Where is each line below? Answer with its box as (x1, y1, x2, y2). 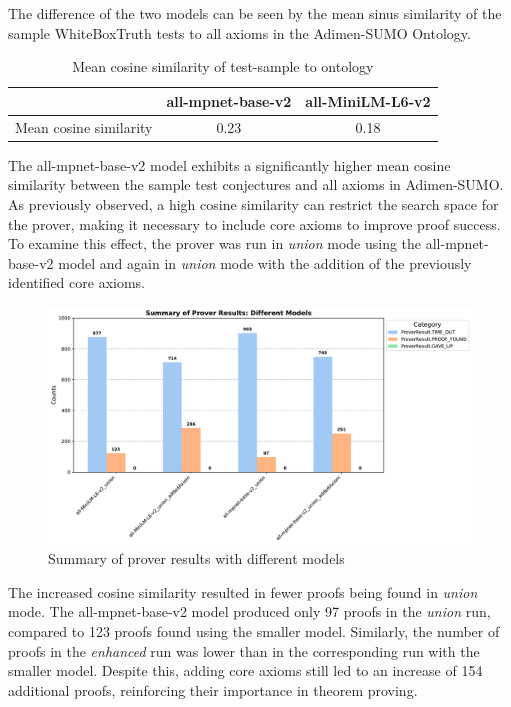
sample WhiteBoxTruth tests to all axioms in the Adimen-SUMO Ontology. (8, 22, 471, 43)
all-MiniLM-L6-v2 (305, 90, 431, 111)
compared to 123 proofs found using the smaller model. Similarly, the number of (8, 620, 500, 641)
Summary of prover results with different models (48, 548, 345, 569)
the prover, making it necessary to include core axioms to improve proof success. (8, 213, 501, 234)
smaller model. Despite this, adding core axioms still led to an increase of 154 (8, 660, 483, 681)
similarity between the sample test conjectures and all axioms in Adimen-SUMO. (8, 174, 504, 195)
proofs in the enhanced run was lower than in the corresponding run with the (8, 640, 480, 661)
